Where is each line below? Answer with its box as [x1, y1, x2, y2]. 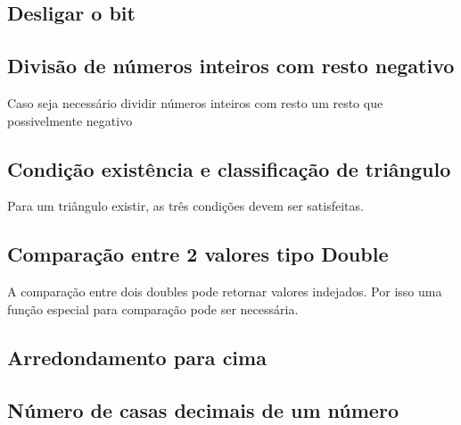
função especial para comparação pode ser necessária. [7, 299, 299, 318]
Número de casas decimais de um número [7, 396, 399, 423]
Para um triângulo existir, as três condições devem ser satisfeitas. [7, 196, 364, 215]
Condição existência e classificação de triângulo [7, 154, 451, 182]
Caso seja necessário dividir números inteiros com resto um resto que [7, 93, 383, 112]
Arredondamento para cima [7, 343, 267, 371]
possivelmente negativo [7, 111, 133, 129]
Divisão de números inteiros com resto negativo [7, 52, 455, 79]
